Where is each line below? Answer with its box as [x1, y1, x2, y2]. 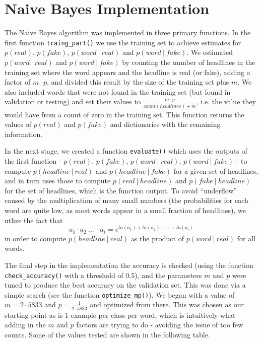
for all [237, 233, 256, 243]
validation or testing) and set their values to [5, 96, 141, 107]
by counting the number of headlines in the [122, 56, 255, 67]
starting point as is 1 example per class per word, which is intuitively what [5, 309, 236, 320]
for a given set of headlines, [173, 165, 258, 176]
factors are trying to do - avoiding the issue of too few [76, 319, 243, 330]
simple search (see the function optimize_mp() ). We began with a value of [5, 289, 235, 300]
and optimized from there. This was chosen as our [90, 299, 244, 310]
